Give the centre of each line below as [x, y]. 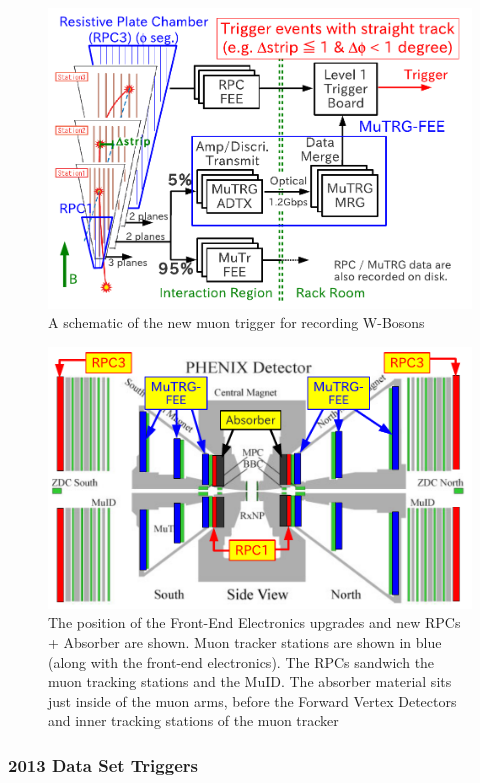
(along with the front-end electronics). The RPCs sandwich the [241, 661]
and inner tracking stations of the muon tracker [193, 720]
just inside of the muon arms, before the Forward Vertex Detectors [252, 700]
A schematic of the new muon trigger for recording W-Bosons [236, 322]
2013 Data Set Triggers [103, 764]
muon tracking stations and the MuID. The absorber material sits [250, 681]
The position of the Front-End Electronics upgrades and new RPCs [254, 622]
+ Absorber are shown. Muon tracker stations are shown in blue [245, 641]
